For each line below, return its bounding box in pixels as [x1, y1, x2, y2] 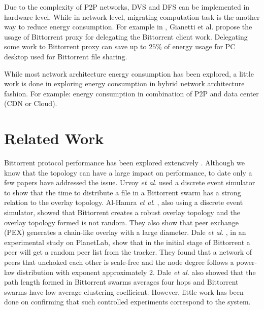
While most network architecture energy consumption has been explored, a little [4, 68, 254, 79]
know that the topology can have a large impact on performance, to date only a [4, 167, 252, 178]
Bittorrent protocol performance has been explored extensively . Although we [4, 157, 245, 168]
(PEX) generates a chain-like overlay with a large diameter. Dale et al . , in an [4, 227, 246, 237]
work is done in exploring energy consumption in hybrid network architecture [4, 78, 245, 89]
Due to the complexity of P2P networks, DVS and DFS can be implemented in [4, 2, 250, 12]
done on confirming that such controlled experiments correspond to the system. [4, 296, 251, 307]
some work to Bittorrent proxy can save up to [4, 41, 147, 52]
